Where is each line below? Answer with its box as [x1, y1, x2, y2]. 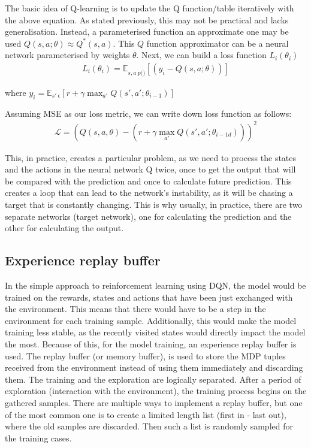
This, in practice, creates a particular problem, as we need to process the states [5, 151, 297, 164]
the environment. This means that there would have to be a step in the [5, 302, 266, 315]
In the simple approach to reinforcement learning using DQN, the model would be [5, 279, 306, 292]
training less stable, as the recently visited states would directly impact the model [5, 326, 306, 338]
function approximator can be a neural [146, 37, 289, 49]
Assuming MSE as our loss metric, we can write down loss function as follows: [5, 107, 292, 119]
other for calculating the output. [5, 222, 124, 234]
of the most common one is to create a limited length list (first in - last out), [5, 408, 286, 420]
